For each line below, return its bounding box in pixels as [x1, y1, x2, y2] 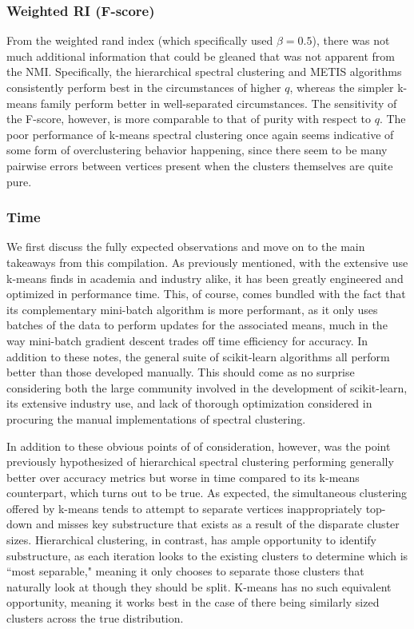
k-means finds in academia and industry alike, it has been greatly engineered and [6, 269, 404, 286]
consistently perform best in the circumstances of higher [6, 79, 281, 95]
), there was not [312, 32, 390, 49]
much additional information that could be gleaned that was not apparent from [6, 47, 395, 64]
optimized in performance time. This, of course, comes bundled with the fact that [6, 285, 406, 302]
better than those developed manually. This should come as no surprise [6, 364, 355, 380]
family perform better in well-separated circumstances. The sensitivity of [40, 94, 397, 111]
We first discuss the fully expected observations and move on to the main [6, 238, 365, 255]
